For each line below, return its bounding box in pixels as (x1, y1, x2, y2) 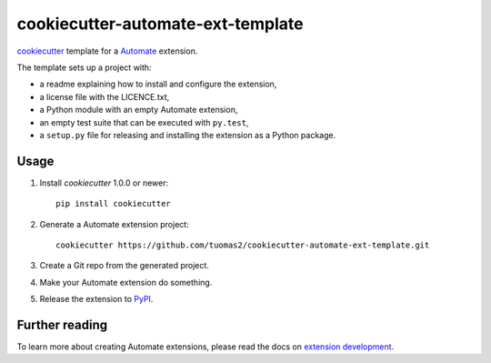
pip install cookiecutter (55, 198, 172, 209)
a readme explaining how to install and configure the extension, (39, 78, 277, 90)
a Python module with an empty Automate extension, (39, 105, 238, 116)
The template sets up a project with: (16, 62, 152, 73)
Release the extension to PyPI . (39, 294, 154, 305)
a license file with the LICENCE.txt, (39, 91, 170, 102)
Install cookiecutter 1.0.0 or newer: (39, 177, 168, 188)
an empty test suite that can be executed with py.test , (39, 116, 249, 127)
